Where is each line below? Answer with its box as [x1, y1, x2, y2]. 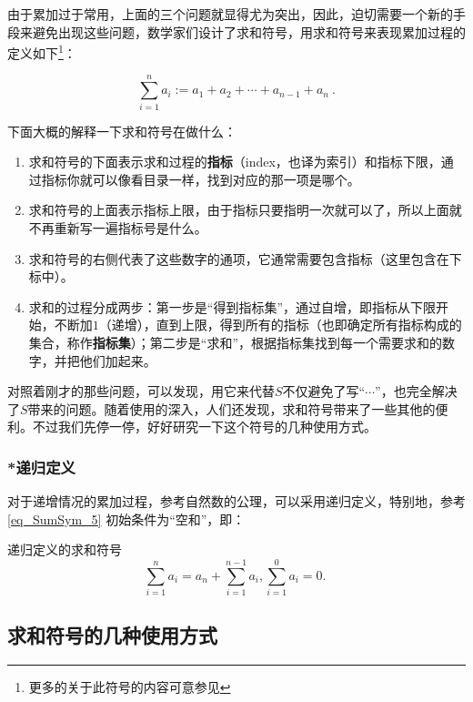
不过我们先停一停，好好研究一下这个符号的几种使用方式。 [32, 417, 377, 436]
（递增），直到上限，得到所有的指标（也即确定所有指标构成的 [98, 315, 462, 334]
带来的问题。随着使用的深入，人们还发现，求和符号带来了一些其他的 [27, 399, 436, 418]
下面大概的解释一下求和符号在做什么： [7, 121, 236, 140]
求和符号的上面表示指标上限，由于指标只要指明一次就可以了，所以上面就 [28, 200, 462, 219]
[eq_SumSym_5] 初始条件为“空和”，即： [7, 509, 246, 528]
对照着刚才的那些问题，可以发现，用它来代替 [7, 382, 275, 401]
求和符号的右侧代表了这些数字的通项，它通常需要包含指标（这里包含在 [28, 249, 449, 268]
